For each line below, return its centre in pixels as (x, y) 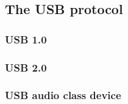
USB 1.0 (26, 39)
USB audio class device (63, 95)
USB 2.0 (26, 67)
